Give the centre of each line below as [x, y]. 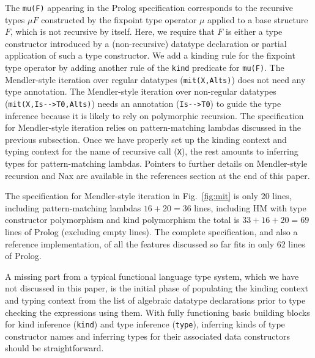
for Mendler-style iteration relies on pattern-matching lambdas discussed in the [153, 127]
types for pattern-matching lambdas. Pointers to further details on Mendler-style [156, 163]
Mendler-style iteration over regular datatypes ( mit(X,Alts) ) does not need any [155, 79]
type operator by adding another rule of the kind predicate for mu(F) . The [145, 68]
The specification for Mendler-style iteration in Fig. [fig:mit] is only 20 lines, [148, 196]
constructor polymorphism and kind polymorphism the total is [122, 220]
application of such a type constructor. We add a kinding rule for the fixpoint [150, 55]
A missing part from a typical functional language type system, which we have [152, 276]
